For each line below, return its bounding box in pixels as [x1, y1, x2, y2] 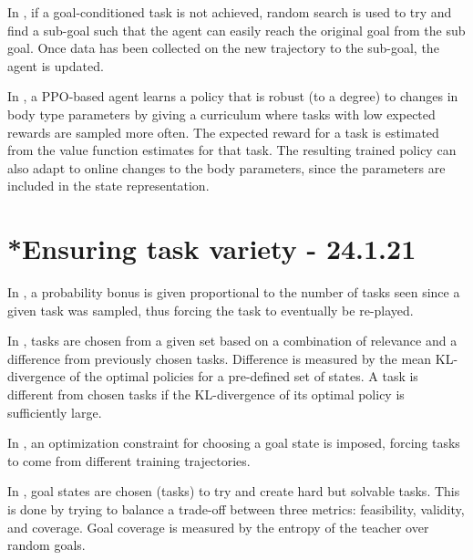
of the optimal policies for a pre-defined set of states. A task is [69, 367, 418, 386]
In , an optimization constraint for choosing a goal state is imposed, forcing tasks [7, 433, 460, 452]
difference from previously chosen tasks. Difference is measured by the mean [7, 348, 432, 368]
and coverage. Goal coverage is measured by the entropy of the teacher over [7, 517, 429, 536]
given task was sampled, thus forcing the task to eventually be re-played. [7, 300, 414, 319]
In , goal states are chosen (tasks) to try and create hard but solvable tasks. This [7, 482, 460, 501]
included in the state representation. [7, 176, 210, 195]
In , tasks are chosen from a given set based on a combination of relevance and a [7, 331, 458, 350]
